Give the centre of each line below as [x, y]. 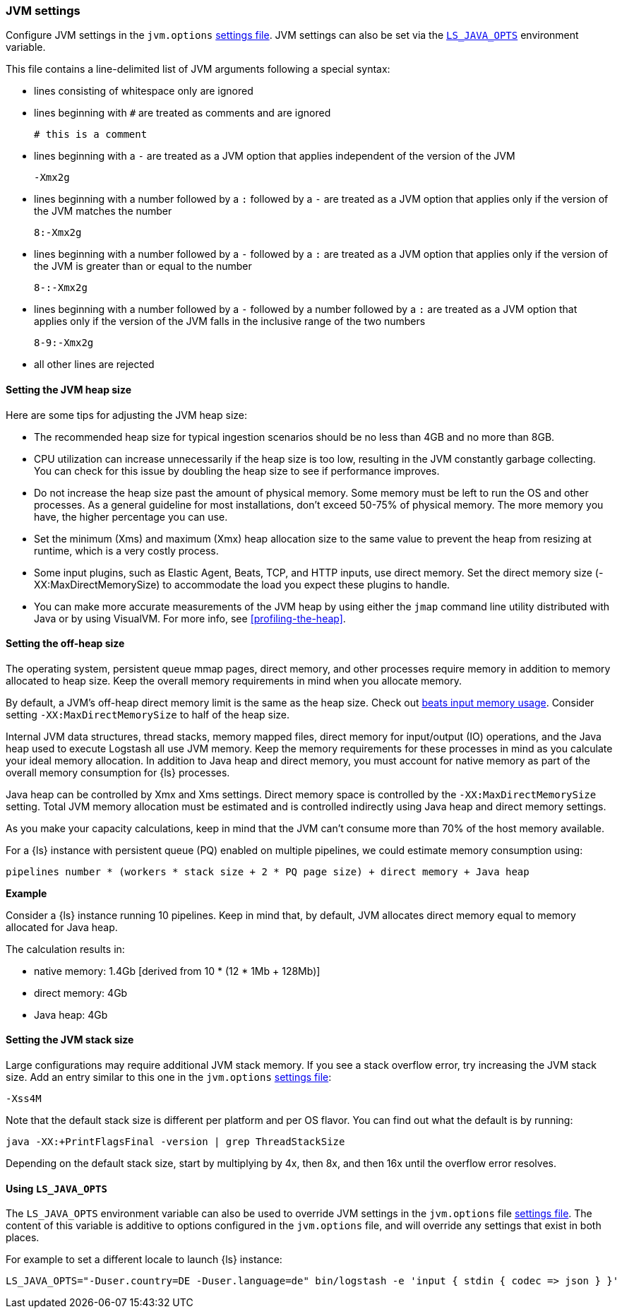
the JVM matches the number [103, 211]
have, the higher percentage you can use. [131, 516]
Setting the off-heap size [65, 644]
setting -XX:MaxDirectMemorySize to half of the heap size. [148, 714]
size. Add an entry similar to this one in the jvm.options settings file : [169, 1077]
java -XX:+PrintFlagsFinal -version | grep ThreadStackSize [175, 1142]
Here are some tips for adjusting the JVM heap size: [126, 415]
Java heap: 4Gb [71, 1014]
